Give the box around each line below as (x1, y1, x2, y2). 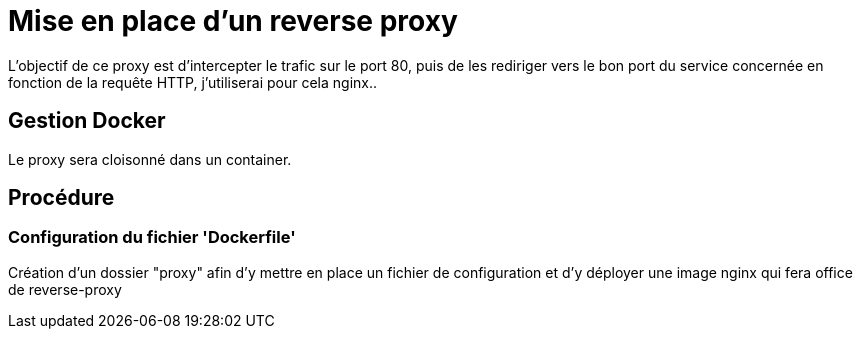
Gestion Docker (8, 108, 166, 134)
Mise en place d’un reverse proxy (8, 4, 458, 38)
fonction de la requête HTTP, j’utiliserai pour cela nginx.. (8, 73, 378, 91)
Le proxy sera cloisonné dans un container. (8, 150, 292, 168)
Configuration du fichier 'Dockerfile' (8, 227, 296, 248)
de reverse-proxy (8, 280, 122, 298)
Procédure (8, 185, 115, 211)
